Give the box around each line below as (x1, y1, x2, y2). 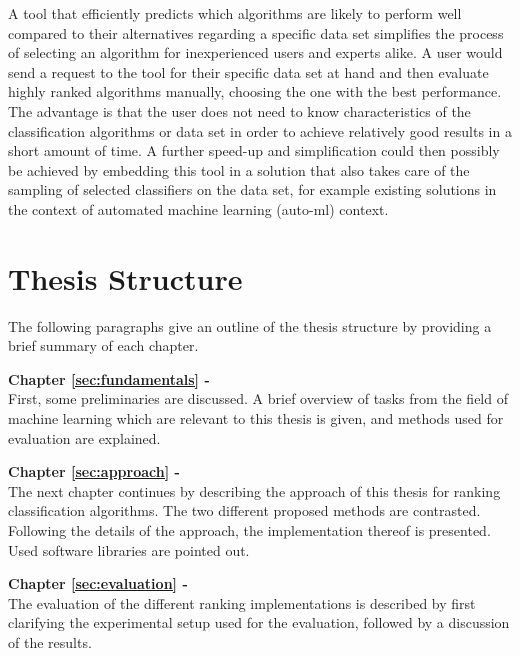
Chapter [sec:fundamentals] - (8, 368, 210, 389)
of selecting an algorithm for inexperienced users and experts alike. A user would (8, 42, 503, 63)
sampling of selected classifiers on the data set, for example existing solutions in (8, 179, 497, 200)
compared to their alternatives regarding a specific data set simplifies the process (8, 22, 504, 43)
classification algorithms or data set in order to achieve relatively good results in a (8, 120, 512, 141)
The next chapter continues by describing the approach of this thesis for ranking (8, 480, 501, 501)
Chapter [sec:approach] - (8, 461, 180, 482)
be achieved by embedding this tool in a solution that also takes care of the (8, 159, 470, 180)
